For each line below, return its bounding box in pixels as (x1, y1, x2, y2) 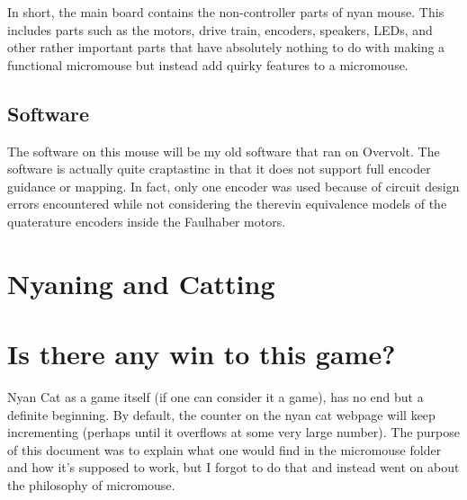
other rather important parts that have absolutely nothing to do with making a (7, 38, 445, 57)
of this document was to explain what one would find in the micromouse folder (7, 440, 442, 459)
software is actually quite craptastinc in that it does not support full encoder (7, 159, 431, 178)
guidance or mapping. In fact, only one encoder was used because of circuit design (7, 176, 460, 195)
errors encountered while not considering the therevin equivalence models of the (7, 194, 447, 213)
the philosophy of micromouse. (7, 476, 175, 495)
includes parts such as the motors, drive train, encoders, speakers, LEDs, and (7, 20, 433, 39)
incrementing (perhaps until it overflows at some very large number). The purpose (7, 423, 461, 442)
